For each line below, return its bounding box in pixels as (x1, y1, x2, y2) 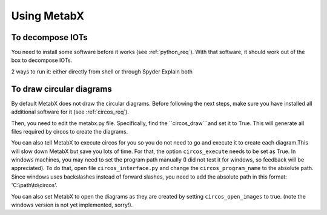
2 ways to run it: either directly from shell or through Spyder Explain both (11, 67, 193, 75)
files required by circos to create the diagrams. (11, 128, 128, 135)
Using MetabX (11, 9, 85, 22)
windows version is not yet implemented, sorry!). (11, 201, 133, 209)
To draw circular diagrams (11, 84, 112, 94)
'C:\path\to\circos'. (11, 182, 58, 189)
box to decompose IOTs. (11, 56, 73, 64)
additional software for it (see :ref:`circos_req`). (11, 108, 130, 115)
